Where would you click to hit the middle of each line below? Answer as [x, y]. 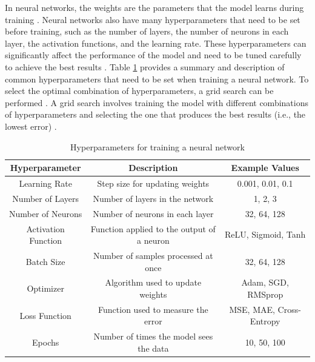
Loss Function [45, 315]
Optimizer [45, 288]
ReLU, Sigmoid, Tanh [265, 234]
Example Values [265, 168]
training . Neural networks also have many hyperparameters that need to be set [153, 19]
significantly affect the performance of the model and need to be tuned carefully [153, 55]
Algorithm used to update [153, 282]
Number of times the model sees [153, 336]
